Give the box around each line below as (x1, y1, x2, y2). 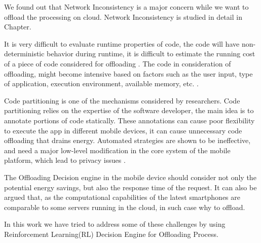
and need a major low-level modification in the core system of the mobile (4, 145, 231, 155)
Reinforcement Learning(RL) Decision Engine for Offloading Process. (4, 228, 218, 239)
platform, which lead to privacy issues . (4, 155, 126, 165)
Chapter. (4, 21, 31, 32)
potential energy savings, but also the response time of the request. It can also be (4, 182, 257, 192)
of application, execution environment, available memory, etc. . (4, 78, 199, 89)
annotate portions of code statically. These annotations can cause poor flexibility (4, 115, 255, 125)
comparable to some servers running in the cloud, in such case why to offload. (4, 201, 245, 212)
